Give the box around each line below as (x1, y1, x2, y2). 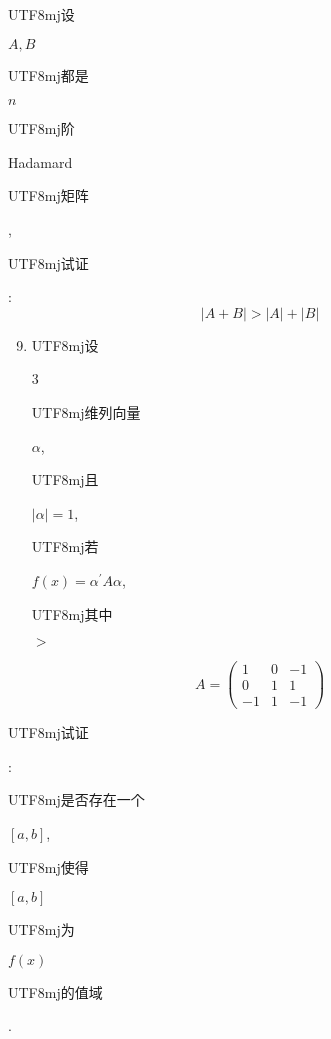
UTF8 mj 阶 (8, 118, 75, 139)
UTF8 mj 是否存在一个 (8, 789, 145, 810)
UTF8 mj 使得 (8, 856, 89, 877)
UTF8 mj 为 (8, 919, 75, 940)
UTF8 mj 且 (31, 469, 99, 490)
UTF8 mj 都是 (8, 64, 89, 85)
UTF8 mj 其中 (31, 603, 113, 624)
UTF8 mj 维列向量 (31, 401, 141, 422)
